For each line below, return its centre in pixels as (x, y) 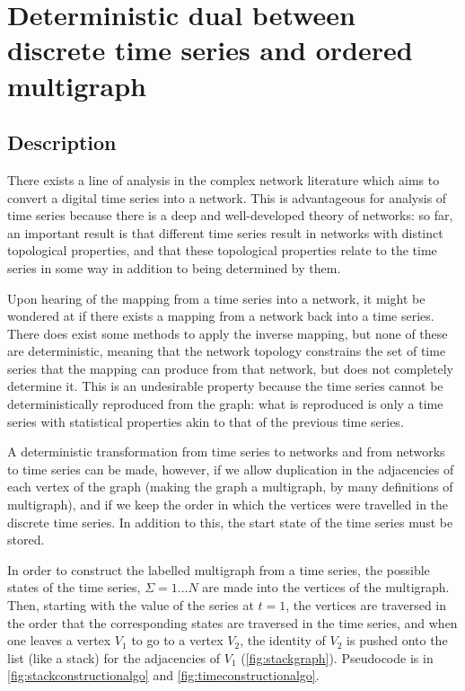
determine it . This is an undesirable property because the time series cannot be (225, 386)
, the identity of (283, 640)
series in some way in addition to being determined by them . (174, 267)
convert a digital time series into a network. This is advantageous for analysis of (227, 197)
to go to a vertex (177, 640)
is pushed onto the (397, 640)
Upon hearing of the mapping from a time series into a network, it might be (216, 298)
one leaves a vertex (59, 640)
